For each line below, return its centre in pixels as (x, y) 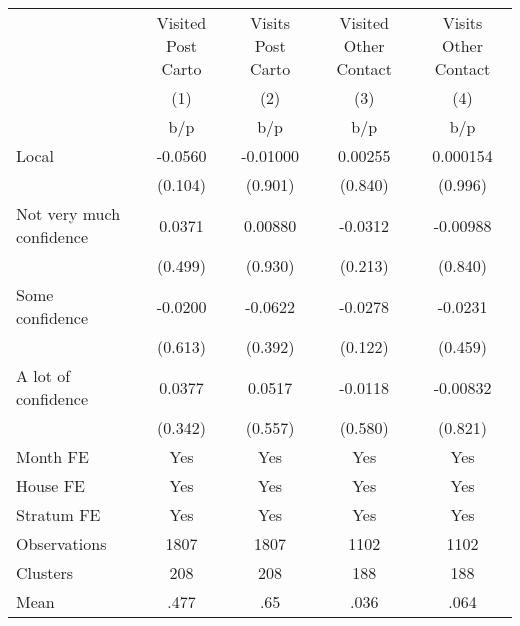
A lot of (43, 375)
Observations (61, 543)
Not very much (68, 213)
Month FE (52, 456)
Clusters (45, 572)
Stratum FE (58, 514)
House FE (50, 485)
